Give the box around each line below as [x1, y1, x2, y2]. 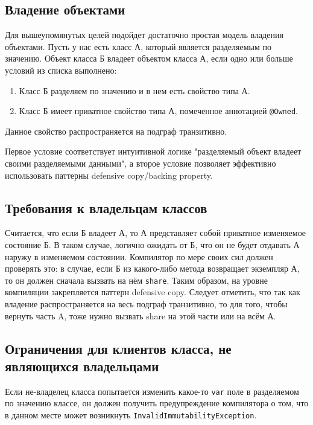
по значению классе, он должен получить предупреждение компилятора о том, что [5, 397, 309, 409]
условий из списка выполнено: [5, 63, 117, 76]
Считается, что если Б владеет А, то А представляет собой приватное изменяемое [5, 226, 306, 239]
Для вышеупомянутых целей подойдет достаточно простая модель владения [5, 28, 283, 41]
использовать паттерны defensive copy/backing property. [5, 168, 213, 181]
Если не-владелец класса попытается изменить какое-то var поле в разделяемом [5, 385, 299, 397]
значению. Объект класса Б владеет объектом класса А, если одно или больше [5, 52, 293, 65]
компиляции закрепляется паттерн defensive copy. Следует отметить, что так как [5, 286, 300, 298]
